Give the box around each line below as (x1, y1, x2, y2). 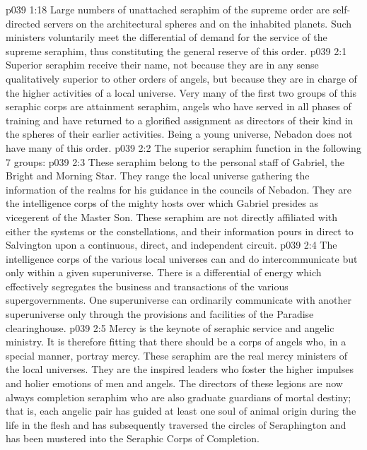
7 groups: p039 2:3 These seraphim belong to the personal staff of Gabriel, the (6, 154, 344, 169)
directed (6, 16, 41, 30)
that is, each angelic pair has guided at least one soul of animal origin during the (6, 403, 356, 418)
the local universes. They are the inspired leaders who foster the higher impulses (6, 362, 354, 377)
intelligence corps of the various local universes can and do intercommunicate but (6, 251, 358, 266)
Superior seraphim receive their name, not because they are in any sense (6, 57, 319, 72)
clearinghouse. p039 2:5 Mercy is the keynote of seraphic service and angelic (6, 320, 334, 335)
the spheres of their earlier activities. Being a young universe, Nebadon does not (6, 126, 353, 141)
